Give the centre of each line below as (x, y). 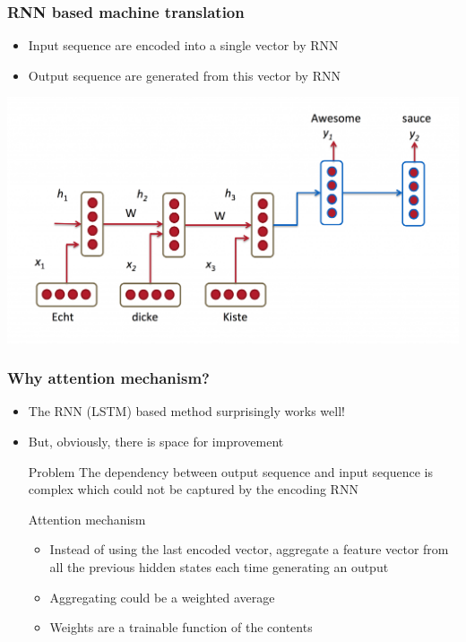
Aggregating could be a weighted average (162, 597)
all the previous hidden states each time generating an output (219, 566)
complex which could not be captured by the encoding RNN (193, 489)
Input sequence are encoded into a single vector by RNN (183, 45)
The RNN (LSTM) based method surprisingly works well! (186, 411)
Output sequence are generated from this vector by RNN (184, 75)
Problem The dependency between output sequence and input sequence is (230, 471)
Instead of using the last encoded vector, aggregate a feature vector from (249, 549)
